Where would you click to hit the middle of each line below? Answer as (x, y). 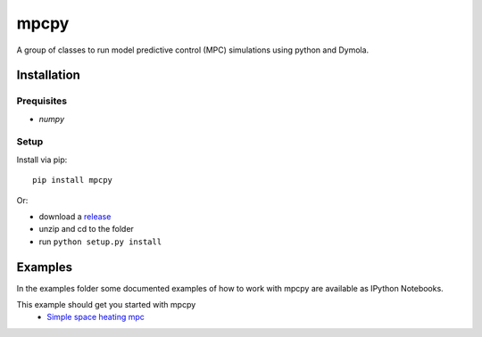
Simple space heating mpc (96, 317)
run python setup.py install (100, 242)
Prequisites (42, 101)
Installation (48, 75)
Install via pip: (42, 160)
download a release (75, 217)
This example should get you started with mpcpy (106, 305)
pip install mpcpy (73, 180)
